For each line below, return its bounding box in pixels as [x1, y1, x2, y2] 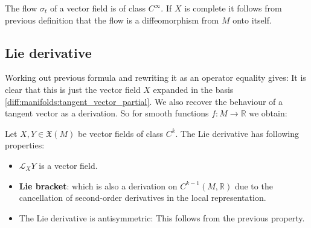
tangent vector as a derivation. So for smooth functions [5, 107, 209, 119]
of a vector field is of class [50, 2, 146, 14]
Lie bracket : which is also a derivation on [19, 179, 178, 192]
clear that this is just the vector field [5, 83, 141, 95]
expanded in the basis [153, 83, 234, 95]
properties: [5, 139, 45, 151]
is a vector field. [39, 159, 98, 171]
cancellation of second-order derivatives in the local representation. [19, 191, 266, 204]
